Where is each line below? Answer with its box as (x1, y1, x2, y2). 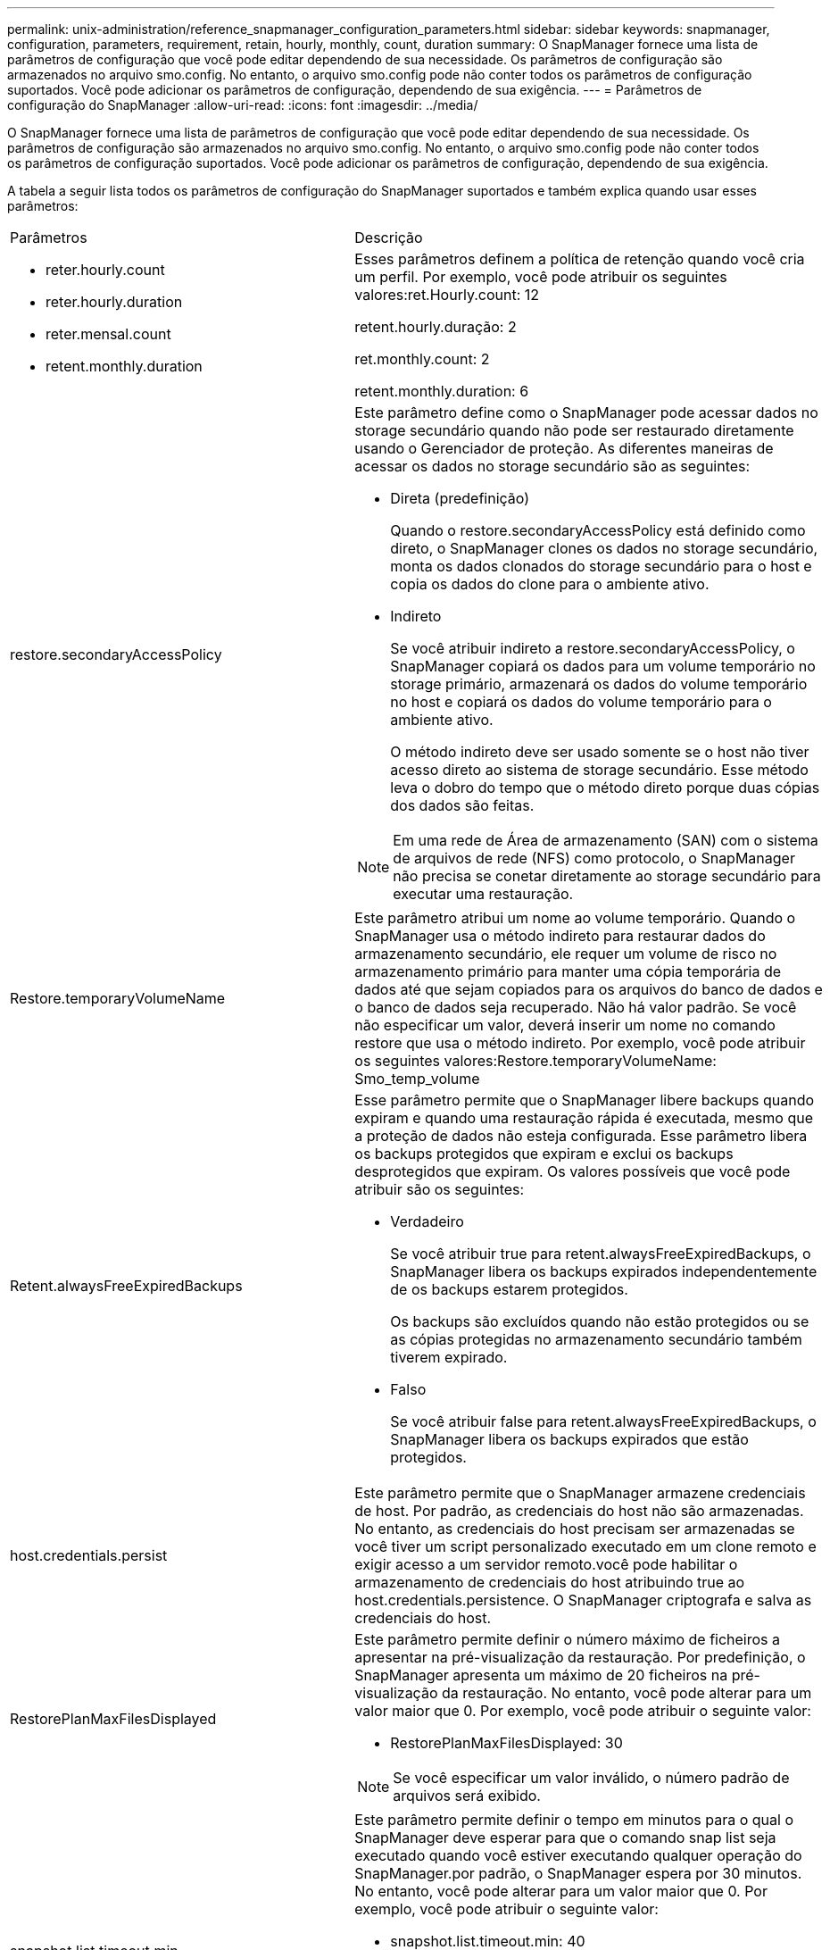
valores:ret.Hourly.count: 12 (354, 286, 540, 304)
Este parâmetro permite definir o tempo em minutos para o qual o (354, 1811, 794, 1829)
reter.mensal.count (46, 325, 171, 343)
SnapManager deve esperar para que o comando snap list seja (354, 1829, 776, 1846)
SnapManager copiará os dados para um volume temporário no (390, 657, 816, 675)
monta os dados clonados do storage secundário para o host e (390, 557, 812, 575)
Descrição (354, 229, 423, 246)
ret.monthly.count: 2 (354, 350, 490, 368)
